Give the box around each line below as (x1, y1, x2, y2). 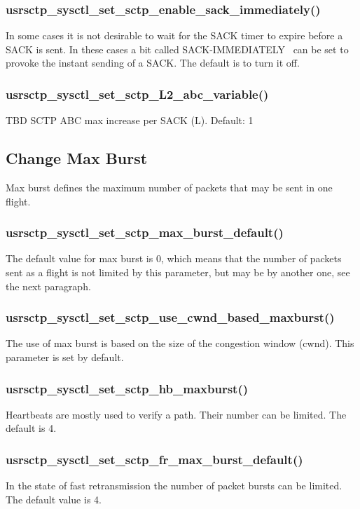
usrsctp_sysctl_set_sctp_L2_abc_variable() (6, 85, 269, 102)
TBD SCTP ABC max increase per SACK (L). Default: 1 (6, 113, 254, 128)
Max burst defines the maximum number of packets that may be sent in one (6, 180, 333, 195)
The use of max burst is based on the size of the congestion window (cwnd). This (6, 336, 354, 351)
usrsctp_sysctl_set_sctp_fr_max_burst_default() (6, 450, 303, 468)
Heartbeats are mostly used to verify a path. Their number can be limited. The (6, 407, 347, 421)
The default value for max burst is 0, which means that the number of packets (6, 251, 342, 266)
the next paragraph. (6, 278, 91, 293)
